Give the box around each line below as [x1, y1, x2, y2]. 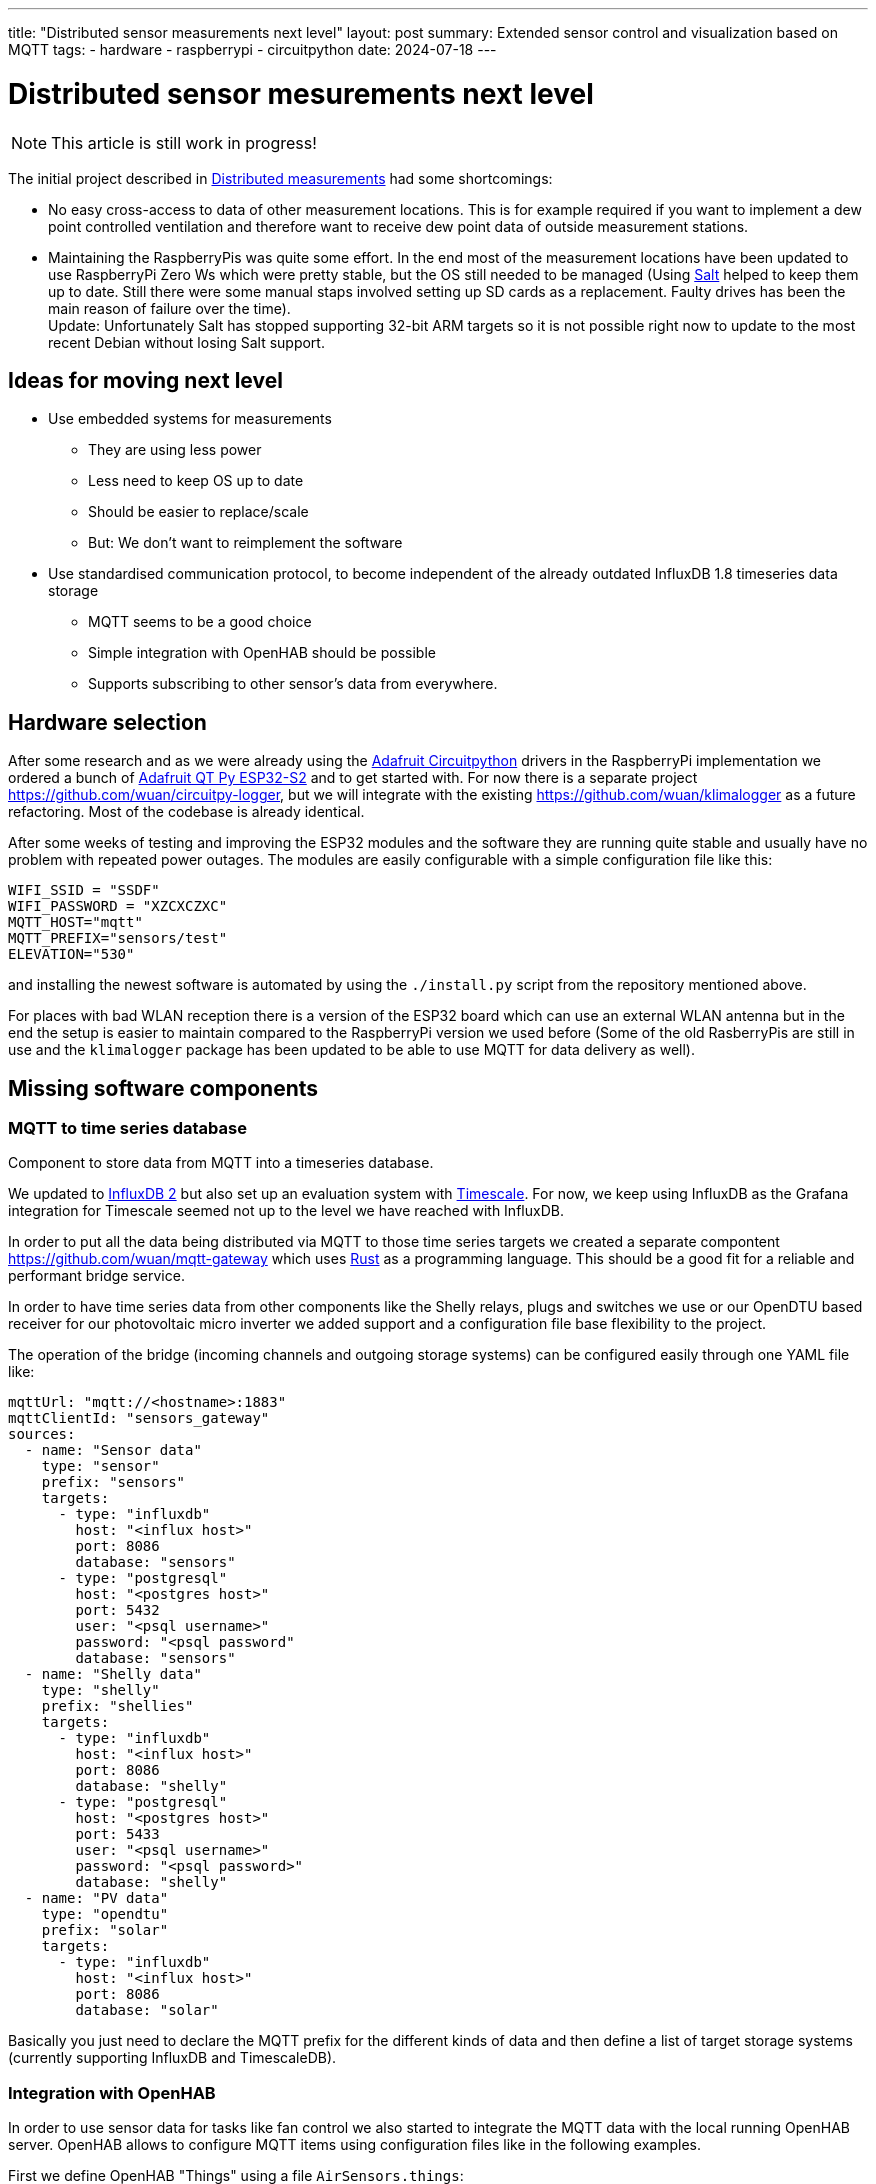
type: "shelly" [41, 1682, 160, 1699]
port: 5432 [75, 1602, 160, 1619]
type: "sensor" [41, 1458, 160, 1475]
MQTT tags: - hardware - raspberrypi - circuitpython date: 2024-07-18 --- [8, 41, 497, 58]
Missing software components [8, 1075, 319, 1101]
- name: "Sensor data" [24, 1442, 202, 1459]
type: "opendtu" [41, 1906, 169, 1923]
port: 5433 [75, 1826, 160, 1843]
